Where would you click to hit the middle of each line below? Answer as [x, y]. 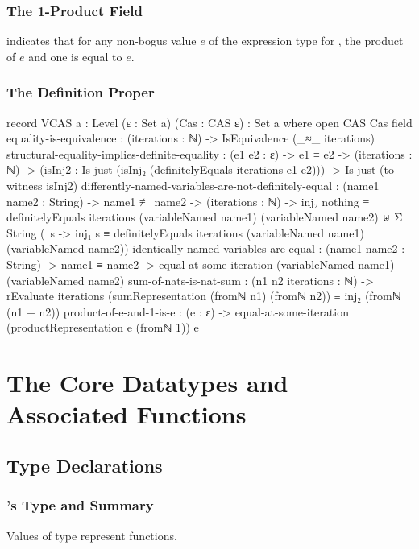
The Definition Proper [81, 92]
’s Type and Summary [80, 505]
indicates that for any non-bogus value [102, 41]
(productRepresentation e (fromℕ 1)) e [103, 327]
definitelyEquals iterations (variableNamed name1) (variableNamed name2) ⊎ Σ [205, 217]
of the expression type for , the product [306, 41]
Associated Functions [127, 414]
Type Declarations [85, 465]
